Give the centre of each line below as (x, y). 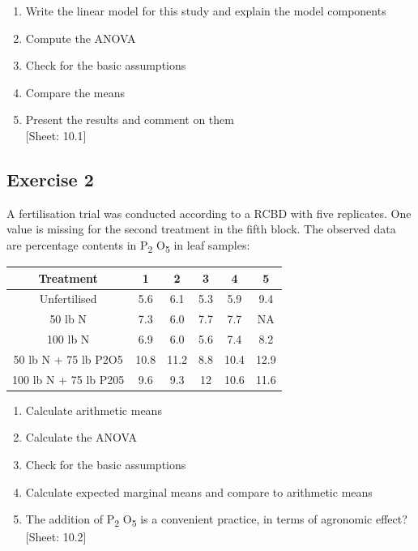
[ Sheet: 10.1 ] (56, 135)
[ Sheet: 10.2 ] (56, 537)
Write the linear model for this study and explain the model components (206, 11)
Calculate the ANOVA (81, 437)
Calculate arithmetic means (94, 410)
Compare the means (75, 92)
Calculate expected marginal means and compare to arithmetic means (199, 491)
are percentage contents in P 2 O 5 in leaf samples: (128, 246)
